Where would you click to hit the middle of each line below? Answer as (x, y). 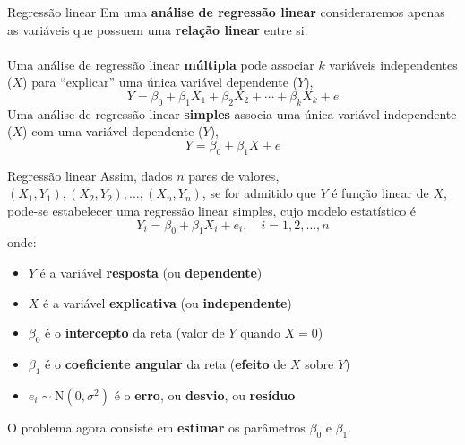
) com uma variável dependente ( (113, 131)
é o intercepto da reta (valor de (135, 333)
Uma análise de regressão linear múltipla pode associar (161, 64)
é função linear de (380, 193)
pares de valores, (234, 175)
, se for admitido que (259, 193)
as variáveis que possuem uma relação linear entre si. (158, 29)
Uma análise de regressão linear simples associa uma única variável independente (232, 113)
